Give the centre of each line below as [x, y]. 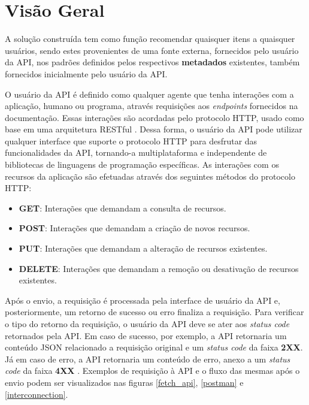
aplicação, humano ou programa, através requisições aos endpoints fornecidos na [152, 106]
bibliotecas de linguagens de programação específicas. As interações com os [142, 164]
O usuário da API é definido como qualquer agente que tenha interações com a [149, 94]
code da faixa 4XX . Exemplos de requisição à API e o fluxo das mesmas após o [152, 371]
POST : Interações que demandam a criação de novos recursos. [134, 228]
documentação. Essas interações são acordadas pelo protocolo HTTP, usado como [154, 117]
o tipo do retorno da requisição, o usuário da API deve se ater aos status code [147, 324]
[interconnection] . [37, 394]
